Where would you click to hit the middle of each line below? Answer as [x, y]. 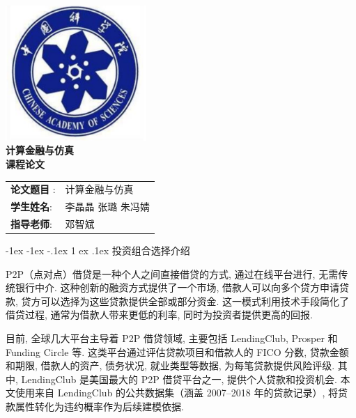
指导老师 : [31, 223]
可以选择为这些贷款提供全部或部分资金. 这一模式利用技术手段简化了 [195, 301]
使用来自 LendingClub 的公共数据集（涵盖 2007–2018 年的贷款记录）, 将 [176, 393]
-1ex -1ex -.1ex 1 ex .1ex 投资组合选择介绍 [98, 250]
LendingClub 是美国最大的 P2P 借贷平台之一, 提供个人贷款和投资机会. [179, 379]
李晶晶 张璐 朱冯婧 [107, 207]
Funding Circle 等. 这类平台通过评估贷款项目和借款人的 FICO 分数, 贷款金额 [177, 351]
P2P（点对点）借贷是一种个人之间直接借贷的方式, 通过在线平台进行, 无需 [172, 273]
